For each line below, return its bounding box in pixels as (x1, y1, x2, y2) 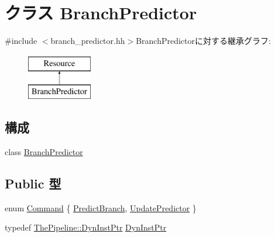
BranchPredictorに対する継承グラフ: (136, 35, 271, 47)
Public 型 (5, 174, 61, 193)
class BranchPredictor (5, 146, 83, 158)
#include (5, 35, 37, 47)
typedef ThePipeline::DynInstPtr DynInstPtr (5, 221, 167, 233)
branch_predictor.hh (50, 35, 125, 47)
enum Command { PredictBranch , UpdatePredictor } (5, 201, 197, 214)
